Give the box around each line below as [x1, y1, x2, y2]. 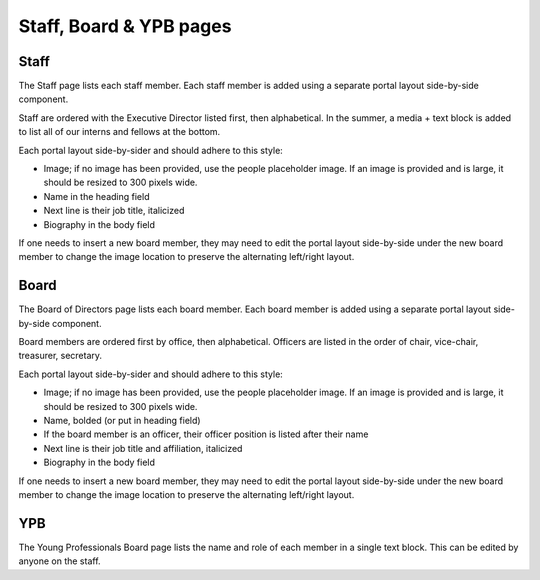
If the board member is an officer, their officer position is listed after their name [43, 428, 369, 440]
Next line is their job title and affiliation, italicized [43, 442, 243, 454]
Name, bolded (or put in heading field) [43, 415, 201, 426]
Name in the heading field [43, 190, 150, 202]
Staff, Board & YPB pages [18, 15, 232, 37]
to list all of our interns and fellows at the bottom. [18, 126, 221, 138]
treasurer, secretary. [18, 350, 103, 362]
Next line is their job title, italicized [43, 205, 185, 217]
